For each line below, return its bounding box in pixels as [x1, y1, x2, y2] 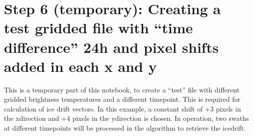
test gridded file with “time [4, 18, 193, 38]
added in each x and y [4, 56, 157, 76]
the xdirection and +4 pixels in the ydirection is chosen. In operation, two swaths [4, 113, 249, 123]
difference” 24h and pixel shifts [4, 37, 219, 57]
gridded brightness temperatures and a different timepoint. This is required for [4, 94, 241, 104]
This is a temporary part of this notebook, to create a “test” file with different [4, 84, 240, 94]
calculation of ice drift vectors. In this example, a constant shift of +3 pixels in [4, 103, 241, 113]
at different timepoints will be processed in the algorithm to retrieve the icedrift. [4, 123, 246, 133]
